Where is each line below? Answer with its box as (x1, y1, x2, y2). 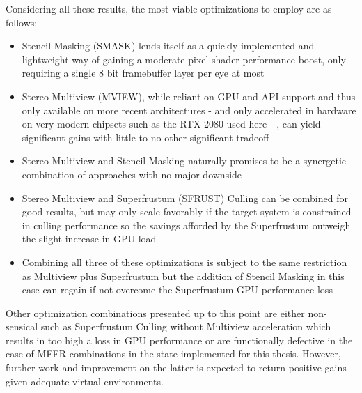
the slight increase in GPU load (22, 231, 157, 246)
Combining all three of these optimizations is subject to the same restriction (22, 254, 347, 269)
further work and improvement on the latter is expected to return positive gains (6, 360, 347, 375)
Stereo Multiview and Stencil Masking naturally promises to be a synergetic (22, 153, 347, 168)
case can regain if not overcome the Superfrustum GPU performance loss (22, 282, 333, 297)
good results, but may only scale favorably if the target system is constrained (22, 204, 352, 219)
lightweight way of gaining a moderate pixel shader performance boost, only (22, 52, 346, 66)
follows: (6, 15, 38, 29)
